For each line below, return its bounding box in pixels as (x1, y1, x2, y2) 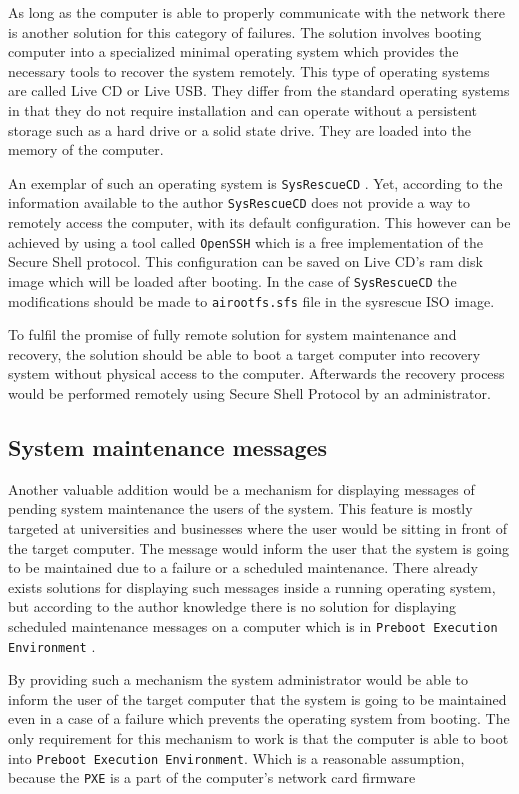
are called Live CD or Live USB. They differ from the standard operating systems (8, 80, 510, 101)
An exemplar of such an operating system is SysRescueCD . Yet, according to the (8, 172, 503, 193)
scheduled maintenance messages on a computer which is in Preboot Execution (8, 615, 498, 636)
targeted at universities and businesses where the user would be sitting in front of (8, 517, 507, 538)
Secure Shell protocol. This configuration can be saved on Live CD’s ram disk (8, 251, 483, 272)
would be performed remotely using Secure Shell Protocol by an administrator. (8, 383, 491, 403)
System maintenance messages (8, 431, 328, 462)
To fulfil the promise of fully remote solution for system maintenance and (8, 324, 457, 345)
